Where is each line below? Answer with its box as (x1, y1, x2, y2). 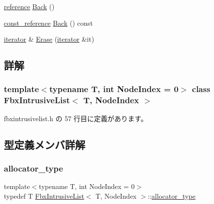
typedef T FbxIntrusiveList (4, 190, 84, 201)
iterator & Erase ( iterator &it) (4, 34, 94, 44)
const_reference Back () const (4, 17, 93, 28)
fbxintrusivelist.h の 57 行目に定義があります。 (4, 113, 148, 123)
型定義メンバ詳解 (4, 137, 85, 152)
